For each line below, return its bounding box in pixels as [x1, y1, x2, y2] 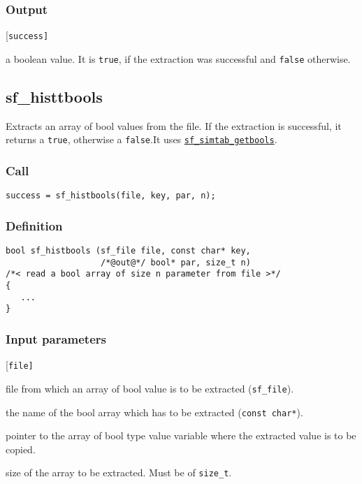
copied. [6, 441, 36, 456]
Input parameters [6, 330, 106, 347]
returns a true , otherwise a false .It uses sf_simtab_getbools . [6, 132, 277, 147]
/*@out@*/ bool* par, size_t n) [101, 257, 251, 267]
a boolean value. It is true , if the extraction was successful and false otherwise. [6, 51, 351, 66]
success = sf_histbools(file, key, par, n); [6, 191, 216, 201]
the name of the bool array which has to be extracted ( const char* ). [6, 404, 303, 419]
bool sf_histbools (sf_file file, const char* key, [6, 246, 251, 256]
